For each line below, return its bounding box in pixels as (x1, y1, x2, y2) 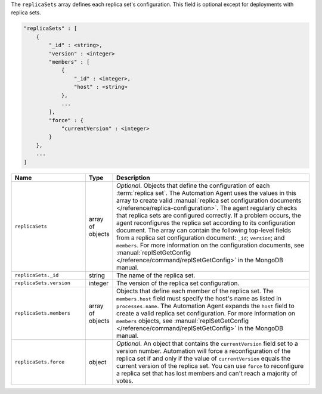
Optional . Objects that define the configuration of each (116, 181, 270, 190)
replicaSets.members (14, 310, 71, 317)
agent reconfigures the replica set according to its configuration (116, 218, 296, 227)
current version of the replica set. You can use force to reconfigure (116, 361, 304, 370)
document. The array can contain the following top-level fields (116, 226, 292, 234)
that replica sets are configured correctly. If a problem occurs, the (116, 211, 301, 219)
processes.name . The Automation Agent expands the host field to (116, 302, 295, 310)
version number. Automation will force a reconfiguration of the (116, 346, 291, 355)
